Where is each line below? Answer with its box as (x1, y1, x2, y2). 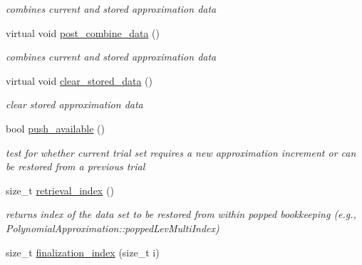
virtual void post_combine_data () (6, 25, 160, 40)
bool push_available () (6, 120, 105, 135)
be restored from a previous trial (6, 159, 145, 174)
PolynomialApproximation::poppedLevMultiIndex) (6, 220, 219, 235)
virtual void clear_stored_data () (6, 73, 152, 88)
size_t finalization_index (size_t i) (6, 244, 160, 259)
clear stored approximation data (6, 97, 143, 112)
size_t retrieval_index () (6, 182, 114, 197)
